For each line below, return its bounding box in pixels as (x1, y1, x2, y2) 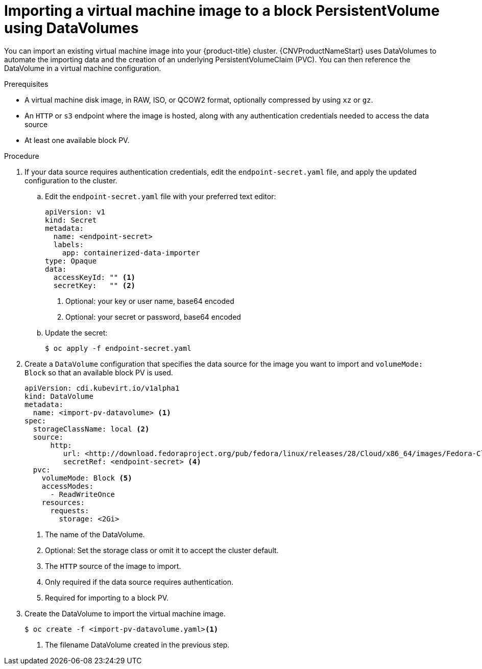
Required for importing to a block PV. (45, 593, 169, 602)
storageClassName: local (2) (33, 424, 150, 433)
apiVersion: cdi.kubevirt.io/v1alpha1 (25, 384, 180, 392)
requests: (50, 506, 89, 515)
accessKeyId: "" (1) (53, 273, 136, 281)
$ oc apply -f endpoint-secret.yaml (45, 344, 191, 352)
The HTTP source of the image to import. (45, 561, 181, 570)
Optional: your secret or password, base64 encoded (65, 312, 241, 321)
